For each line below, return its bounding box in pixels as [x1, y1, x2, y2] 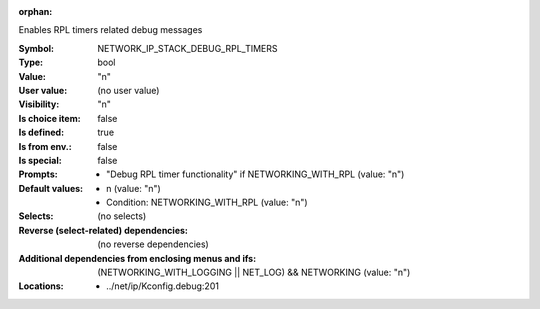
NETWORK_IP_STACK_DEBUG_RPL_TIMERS [97, 42, 278, 54]
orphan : [18, 6, 53, 17]
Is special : [18, 154, 62, 166]
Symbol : [18, 42, 55, 54]
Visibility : [18, 98, 60, 110]
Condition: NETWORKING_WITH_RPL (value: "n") [106, 196, 309, 209]
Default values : [18, 182, 84, 194]
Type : [18, 56, 44, 69]
